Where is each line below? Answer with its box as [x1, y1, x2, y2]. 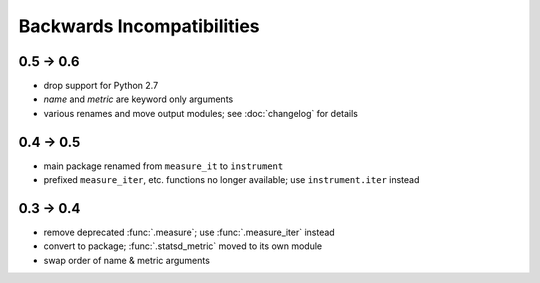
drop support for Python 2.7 [43, 80, 159, 92]
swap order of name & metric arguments [43, 254, 210, 266]
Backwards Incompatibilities [18, 15, 260, 37]
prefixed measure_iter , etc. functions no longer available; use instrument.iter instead [43, 174, 420, 186]
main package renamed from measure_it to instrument [43, 160, 284, 172]
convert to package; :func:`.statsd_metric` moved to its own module [43, 240, 323, 252]
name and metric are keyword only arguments [43, 93, 234, 105]
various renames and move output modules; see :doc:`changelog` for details [43, 107, 359, 119]
